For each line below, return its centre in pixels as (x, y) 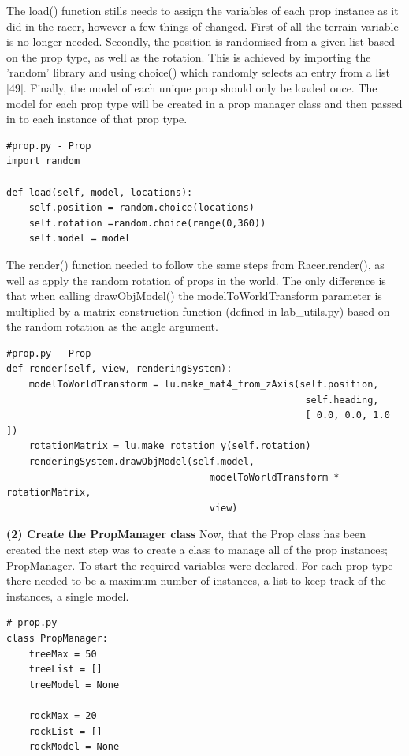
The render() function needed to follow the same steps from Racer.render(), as (195, 264)
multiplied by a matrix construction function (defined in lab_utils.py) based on (198, 311)
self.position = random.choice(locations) (141, 208)
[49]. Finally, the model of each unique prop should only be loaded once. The (192, 87)
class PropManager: (57, 638)
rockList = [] (65, 731)
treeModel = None (74, 685)
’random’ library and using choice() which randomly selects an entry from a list (199, 72)
